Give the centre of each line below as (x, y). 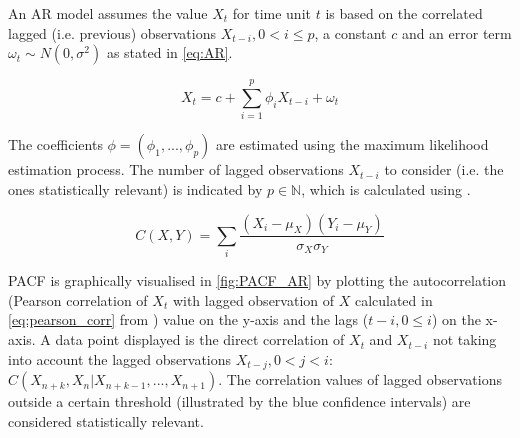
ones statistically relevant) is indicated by (135, 188)
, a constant (350, 32)
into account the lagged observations (120, 358)
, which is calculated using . (386, 188)
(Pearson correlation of (78, 299)
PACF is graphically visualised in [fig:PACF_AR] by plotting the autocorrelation (257, 280)
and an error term (456, 32)
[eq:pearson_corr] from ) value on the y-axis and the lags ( (188, 319)
